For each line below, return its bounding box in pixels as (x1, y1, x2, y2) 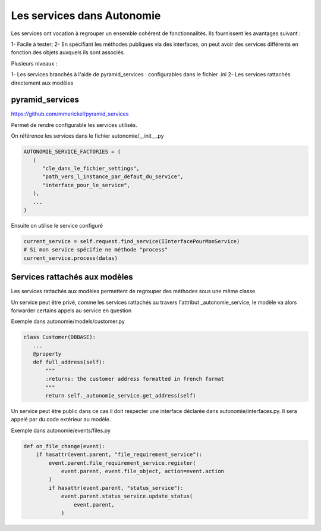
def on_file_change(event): (23, 443, 105, 449)
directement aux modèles (11, 79, 74, 86)
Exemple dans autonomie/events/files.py (11, 427, 111, 434)
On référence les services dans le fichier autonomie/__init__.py (11, 132, 164, 139)
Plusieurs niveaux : (11, 60, 58, 67)
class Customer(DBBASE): (23, 334, 96, 341)
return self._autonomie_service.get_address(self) (45, 392, 196, 399)
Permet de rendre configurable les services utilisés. (11, 121, 138, 128)
